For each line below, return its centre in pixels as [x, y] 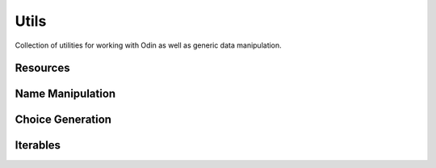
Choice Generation [63, 120]
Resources [42, 68]
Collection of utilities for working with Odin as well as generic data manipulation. [148, 45]
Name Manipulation [65, 94]
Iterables [38, 145]
